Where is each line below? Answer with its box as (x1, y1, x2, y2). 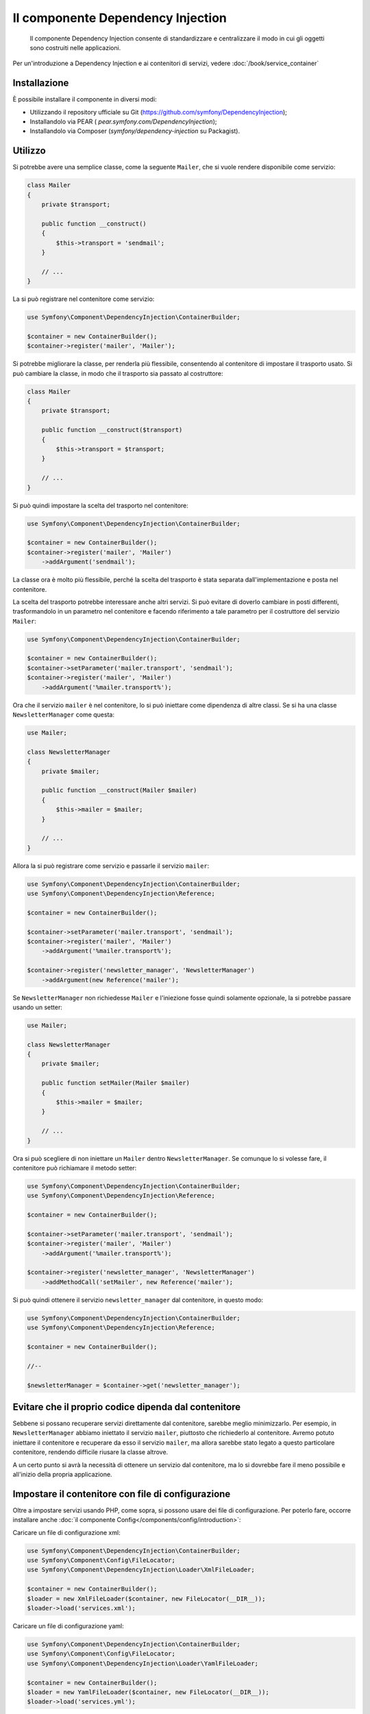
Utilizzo (12, 145, 46, 157)
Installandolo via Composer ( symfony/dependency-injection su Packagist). (29, 127, 240, 135)
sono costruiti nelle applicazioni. (29, 43, 121, 51)
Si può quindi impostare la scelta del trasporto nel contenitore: (12, 501, 188, 509)
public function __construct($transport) (41, 426, 183, 434)
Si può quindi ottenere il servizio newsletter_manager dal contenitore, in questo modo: (12, 1296, 264, 1304)
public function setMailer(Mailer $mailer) (41, 1079, 190, 1087)
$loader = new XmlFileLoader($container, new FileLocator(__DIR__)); (27, 1595, 266, 1602)
